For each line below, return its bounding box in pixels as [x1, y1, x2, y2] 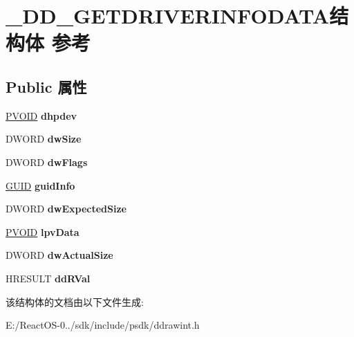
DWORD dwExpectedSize [6, 201, 127, 216]
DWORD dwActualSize [6, 248, 113, 262]
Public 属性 [6, 75, 87, 97]
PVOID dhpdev [6, 108, 77, 122]
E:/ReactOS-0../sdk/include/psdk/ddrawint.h [6, 318, 200, 332]
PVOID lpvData [6, 224, 80, 239]
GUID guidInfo [6, 178, 75, 192]
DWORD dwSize [6, 131, 82, 146]
